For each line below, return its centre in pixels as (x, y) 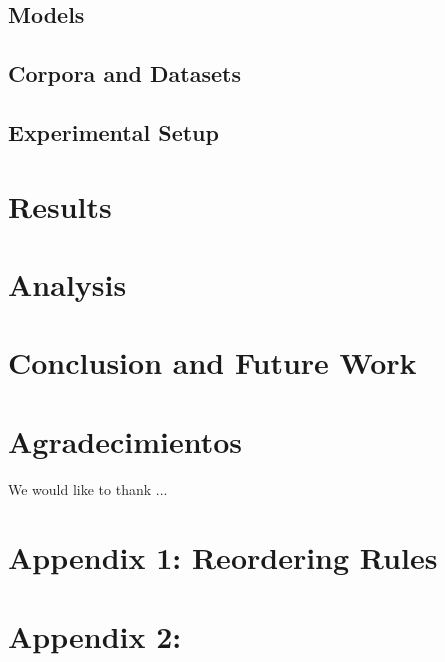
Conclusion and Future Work (212, 362)
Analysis (67, 283)
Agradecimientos (125, 440)
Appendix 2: (95, 635)
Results (60, 205)
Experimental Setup (113, 131)
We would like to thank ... (88, 488)
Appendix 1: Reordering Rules (223, 557)
